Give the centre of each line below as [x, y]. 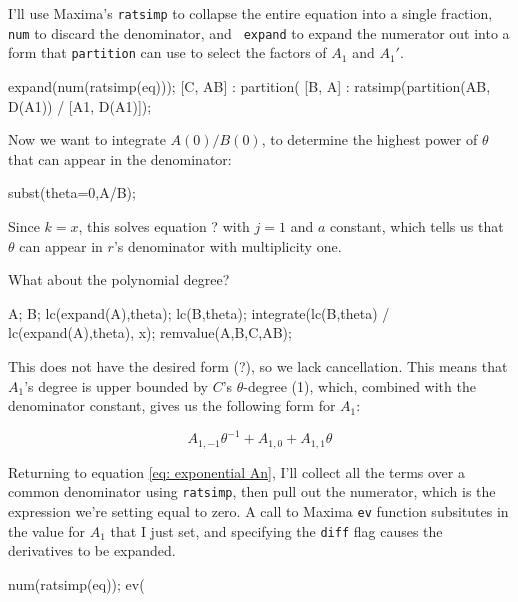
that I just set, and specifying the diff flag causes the [276, 530]
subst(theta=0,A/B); [72, 192]
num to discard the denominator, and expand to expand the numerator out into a [259, 32]
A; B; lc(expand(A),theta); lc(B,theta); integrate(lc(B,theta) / [199, 312]
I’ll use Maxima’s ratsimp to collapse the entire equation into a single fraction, [250, 13]
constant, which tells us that [416, 225]
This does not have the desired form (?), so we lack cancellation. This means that [258, 365]
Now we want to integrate [87, 139]
